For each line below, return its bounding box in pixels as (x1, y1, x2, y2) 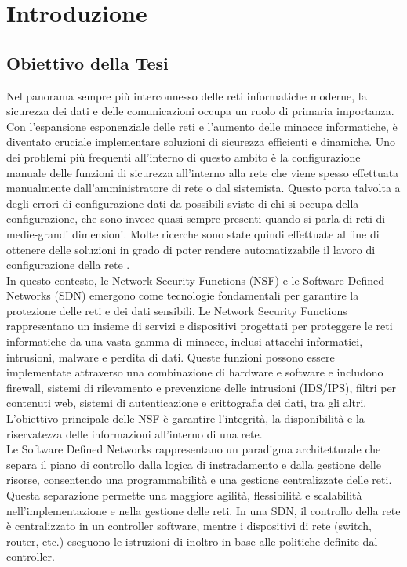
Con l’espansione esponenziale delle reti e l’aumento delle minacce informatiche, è (6, 118, 398, 134)
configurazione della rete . (6, 256, 130, 273)
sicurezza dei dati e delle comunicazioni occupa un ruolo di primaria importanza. (6, 103, 394, 119)
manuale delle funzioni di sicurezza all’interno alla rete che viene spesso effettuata (6, 164, 399, 180)
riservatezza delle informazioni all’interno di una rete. (6, 425, 263, 442)
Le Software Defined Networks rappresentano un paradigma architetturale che (6, 441, 381, 457)
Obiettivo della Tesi (6, 50, 169, 75)
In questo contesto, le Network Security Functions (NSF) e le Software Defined (6, 271, 384, 288)
